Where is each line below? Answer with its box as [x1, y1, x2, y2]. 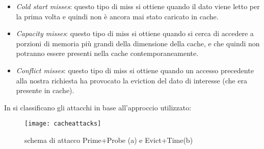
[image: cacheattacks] [24, 120, 101, 128]
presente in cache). [16, 85, 74, 96]
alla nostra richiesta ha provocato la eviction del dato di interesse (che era [16, 75, 247, 85]
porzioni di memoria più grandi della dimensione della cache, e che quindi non [16, 38, 260, 48]
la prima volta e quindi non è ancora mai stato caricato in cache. [16, 11, 219, 21]
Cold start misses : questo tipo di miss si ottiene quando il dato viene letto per [16, 1, 260, 11]
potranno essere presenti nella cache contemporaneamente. [16, 48, 199, 58]
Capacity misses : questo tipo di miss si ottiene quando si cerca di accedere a [16, 28, 254, 39]
